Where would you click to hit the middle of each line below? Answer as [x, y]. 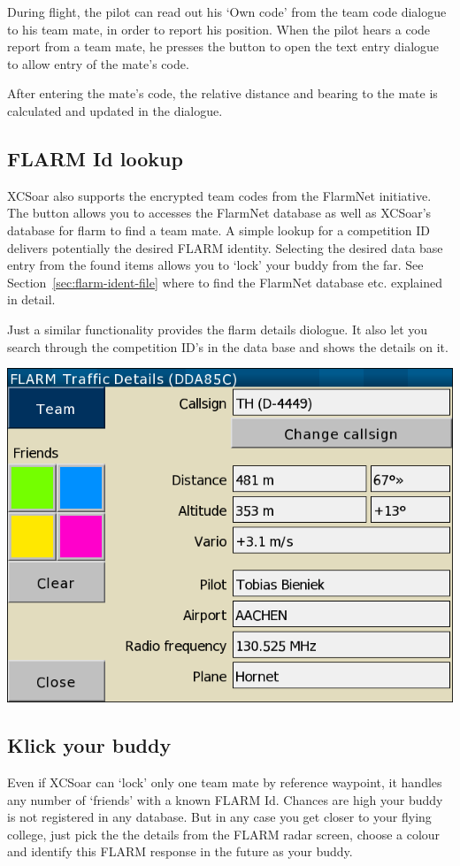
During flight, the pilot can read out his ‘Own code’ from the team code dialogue [227, 11]
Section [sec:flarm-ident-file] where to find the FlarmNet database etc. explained [225, 282]
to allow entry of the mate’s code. [98, 63]
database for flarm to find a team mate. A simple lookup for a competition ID [219, 230]
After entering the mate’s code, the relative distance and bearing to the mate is [222, 93]
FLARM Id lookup [95, 158]
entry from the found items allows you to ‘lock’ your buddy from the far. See [215, 265]
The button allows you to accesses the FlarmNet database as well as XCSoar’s [219, 213]
